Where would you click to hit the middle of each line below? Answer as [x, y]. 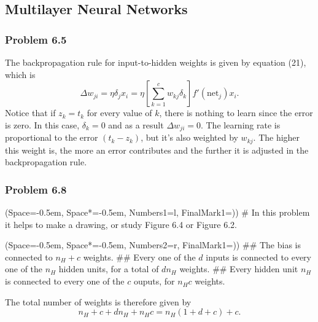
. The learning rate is [240, 124]
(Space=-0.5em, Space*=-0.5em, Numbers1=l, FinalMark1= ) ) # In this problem [157, 212]
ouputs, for [154, 281]
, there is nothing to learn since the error [236, 113]
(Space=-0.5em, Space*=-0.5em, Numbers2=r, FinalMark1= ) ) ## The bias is [153, 245]
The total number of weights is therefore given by [98, 301]
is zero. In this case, [42, 124]
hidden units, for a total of [109, 269]
